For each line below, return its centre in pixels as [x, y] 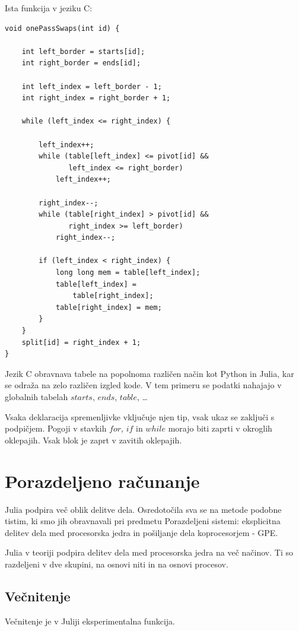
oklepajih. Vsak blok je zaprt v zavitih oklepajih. [93, 440]
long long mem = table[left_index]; [128, 273]
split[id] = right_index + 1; [81, 342]
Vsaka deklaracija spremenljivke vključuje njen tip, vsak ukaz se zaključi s [140, 416]
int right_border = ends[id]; [81, 63]
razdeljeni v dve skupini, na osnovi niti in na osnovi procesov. [117, 564]
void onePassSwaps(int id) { [62, 28]
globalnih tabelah [36, 397]
